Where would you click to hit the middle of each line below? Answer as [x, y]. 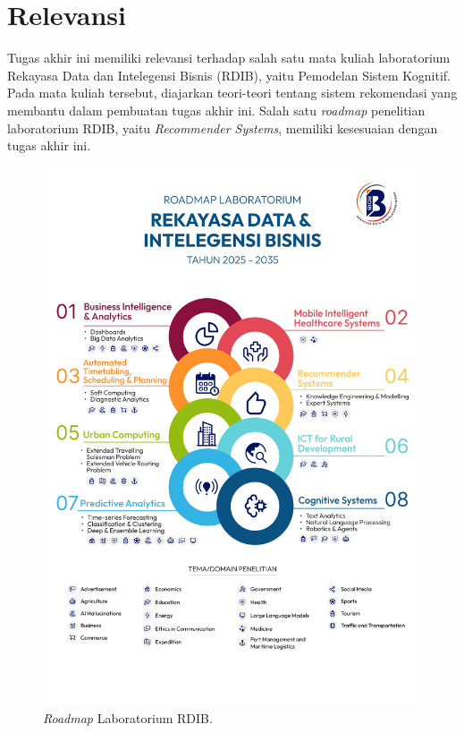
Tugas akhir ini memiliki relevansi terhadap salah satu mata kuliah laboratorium [229, 58]
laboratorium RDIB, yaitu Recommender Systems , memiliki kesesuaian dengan [223, 128]
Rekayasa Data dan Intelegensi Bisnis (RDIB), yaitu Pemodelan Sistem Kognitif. [229, 75]
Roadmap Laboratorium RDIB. [128, 717]
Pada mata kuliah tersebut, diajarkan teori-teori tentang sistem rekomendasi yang [232, 93]
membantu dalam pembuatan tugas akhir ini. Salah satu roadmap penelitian [216, 110]
